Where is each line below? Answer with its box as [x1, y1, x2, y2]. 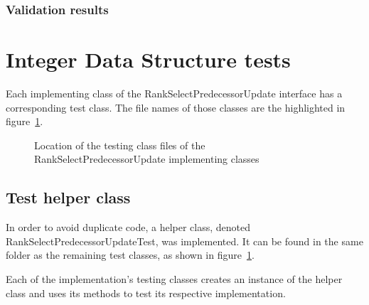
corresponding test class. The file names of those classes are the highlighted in [6, 100, 346, 114]
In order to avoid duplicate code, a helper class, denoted [6, 220, 251, 235]
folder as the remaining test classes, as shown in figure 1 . [6, 247, 255, 262]
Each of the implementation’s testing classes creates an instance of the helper [6, 271, 343, 286]
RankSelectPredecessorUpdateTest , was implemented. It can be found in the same [6, 233, 363, 248]
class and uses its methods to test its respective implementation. [6, 285, 286, 300]
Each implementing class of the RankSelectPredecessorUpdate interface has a [6, 85, 343, 100]
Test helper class [6, 186, 131, 208]
